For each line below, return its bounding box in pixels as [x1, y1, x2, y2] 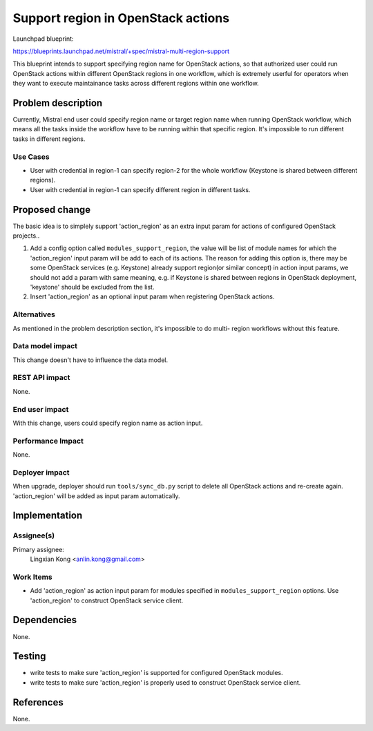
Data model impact [12, 341, 78, 351]
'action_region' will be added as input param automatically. [12, 491, 180, 500]
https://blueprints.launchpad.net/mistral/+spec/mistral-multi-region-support [12, 47, 230, 55]
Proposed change [12, 204, 91, 216]
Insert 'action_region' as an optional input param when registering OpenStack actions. [30, 292, 275, 301]
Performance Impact [12, 436, 84, 446]
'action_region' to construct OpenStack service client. [30, 596, 184, 605]
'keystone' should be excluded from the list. [30, 283, 155, 291]
